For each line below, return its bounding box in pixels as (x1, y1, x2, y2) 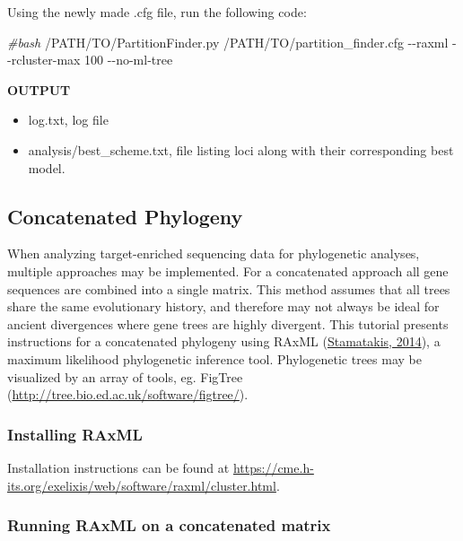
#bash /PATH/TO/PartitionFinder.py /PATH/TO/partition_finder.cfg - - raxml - (7, 32, 457, 51)
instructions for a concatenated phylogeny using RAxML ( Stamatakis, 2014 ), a (7, 332, 441, 351)
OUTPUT (7, 80, 71, 99)
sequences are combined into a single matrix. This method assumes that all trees (7, 279, 450, 298)
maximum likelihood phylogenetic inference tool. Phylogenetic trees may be (7, 349, 422, 368)
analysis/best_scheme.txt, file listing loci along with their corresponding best (28, 140, 454, 159)
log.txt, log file (28, 110, 109, 129)
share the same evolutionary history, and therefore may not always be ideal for (7, 297, 440, 316)
